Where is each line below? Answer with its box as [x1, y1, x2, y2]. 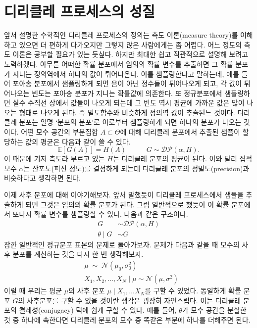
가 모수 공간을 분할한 [182, 305, 247, 315]
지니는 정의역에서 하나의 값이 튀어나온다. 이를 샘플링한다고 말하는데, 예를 [12, 68, 239, 79]
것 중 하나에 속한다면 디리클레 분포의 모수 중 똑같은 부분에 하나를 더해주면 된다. [4, 314, 251, 325]
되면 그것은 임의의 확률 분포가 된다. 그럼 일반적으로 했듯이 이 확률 [25, 199, 229, 209]
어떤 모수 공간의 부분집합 [21, 127, 98, 137]
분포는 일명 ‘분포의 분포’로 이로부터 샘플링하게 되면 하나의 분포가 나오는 [19, 117, 242, 127]
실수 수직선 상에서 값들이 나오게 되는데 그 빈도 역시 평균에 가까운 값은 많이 [12, 97, 245, 108]
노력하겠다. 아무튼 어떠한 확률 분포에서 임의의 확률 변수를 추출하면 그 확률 [4, 58, 233, 69]
